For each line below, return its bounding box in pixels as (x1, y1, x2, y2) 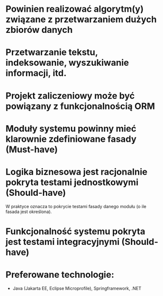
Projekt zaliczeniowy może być (5, 90, 135, 101)
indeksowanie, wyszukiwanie (5, 57, 130, 68)
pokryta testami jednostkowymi (5, 177, 139, 188)
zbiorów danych (5, 25, 73, 35)
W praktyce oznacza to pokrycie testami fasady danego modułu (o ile (5, 203, 147, 209)
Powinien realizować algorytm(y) (5, 3, 144, 15)
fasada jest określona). (5, 209, 52, 215)
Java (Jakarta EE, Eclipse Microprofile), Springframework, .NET (12, 285, 142, 291)
